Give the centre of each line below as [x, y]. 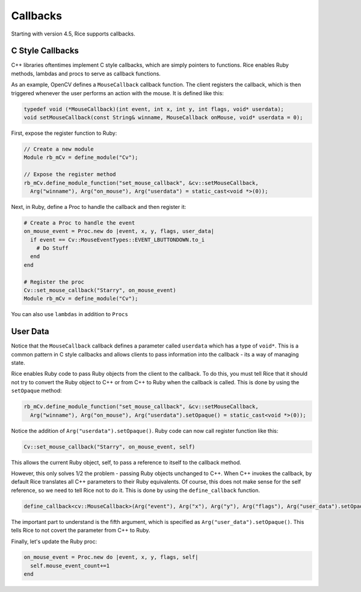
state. [18, 363]
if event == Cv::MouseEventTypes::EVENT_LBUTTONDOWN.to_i [118, 240]
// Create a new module [59, 149]
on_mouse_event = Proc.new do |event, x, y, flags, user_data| [119, 231]
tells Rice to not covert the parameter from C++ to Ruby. [81, 531]
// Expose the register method [70, 174]
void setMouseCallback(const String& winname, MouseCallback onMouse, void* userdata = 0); [163, 117]
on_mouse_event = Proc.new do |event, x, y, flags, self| [111, 557]
